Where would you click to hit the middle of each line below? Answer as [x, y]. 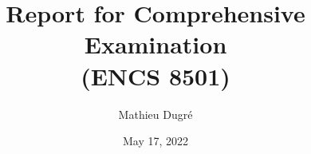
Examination [155, 44]
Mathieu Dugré [155, 114]
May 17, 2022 [155, 141]
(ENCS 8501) [155, 75]
